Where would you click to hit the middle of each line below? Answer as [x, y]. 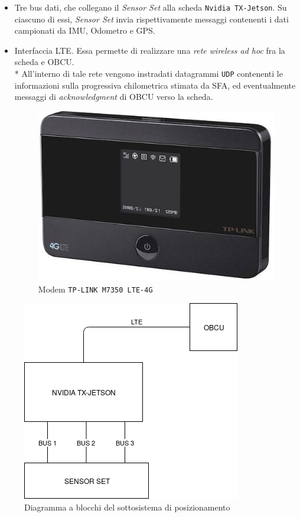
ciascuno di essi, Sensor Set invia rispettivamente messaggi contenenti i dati [151, 19]
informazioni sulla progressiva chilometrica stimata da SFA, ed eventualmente [155, 85]
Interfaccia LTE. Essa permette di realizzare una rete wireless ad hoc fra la [150, 50]
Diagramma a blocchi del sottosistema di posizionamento [127, 507]
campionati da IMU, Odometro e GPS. [85, 30]
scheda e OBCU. [44, 62]
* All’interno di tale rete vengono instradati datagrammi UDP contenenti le [149, 74]
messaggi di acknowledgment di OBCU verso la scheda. [114, 97]
